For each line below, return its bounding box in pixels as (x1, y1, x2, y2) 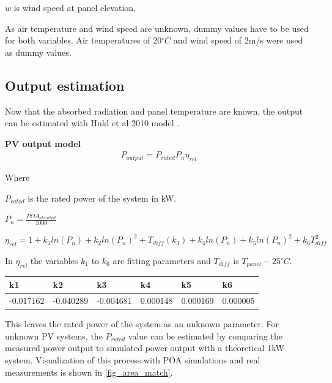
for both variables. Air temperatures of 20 (5, 34, 162, 47)
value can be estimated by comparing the (128, 329, 282, 342)
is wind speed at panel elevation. (13, 1, 136, 13)
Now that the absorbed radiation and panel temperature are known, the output (5, 104, 303, 117)
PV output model (5, 137, 81, 150)
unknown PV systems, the (5, 329, 103, 342)
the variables (30, 254, 78, 267)
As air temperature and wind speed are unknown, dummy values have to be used (5, 21, 309, 34)
